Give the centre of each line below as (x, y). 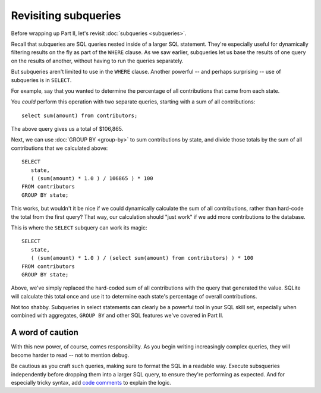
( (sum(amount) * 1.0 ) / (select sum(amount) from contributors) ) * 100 (142, 258)
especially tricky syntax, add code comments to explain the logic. (91, 382)
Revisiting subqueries (66, 15)
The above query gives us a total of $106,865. (67, 129)
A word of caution (45, 333)
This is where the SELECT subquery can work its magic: (79, 227)
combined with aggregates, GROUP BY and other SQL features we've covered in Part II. (117, 316)
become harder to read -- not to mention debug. (70, 355)
